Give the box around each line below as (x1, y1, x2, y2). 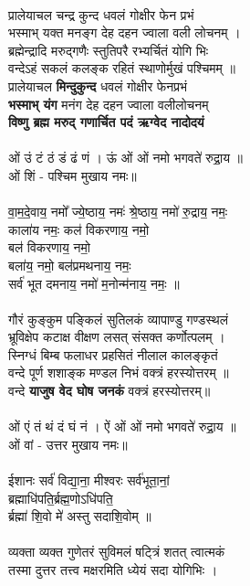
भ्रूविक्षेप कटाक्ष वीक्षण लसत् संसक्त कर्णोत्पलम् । (8, 327, 225, 346)
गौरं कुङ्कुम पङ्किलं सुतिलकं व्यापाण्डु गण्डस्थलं (8, 309, 228, 328)
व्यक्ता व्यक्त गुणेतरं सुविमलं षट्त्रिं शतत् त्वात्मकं (8, 542, 225, 561)
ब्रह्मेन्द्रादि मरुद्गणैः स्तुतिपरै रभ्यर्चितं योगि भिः (8, 40, 209, 59)
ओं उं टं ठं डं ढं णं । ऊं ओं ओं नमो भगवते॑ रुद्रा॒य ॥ (8, 148, 244, 167)
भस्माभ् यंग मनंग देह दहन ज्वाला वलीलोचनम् (8, 94, 209, 113)
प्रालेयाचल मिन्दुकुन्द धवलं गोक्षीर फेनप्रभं (8, 76, 187, 95)
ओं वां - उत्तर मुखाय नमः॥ (8, 434, 128, 453)
